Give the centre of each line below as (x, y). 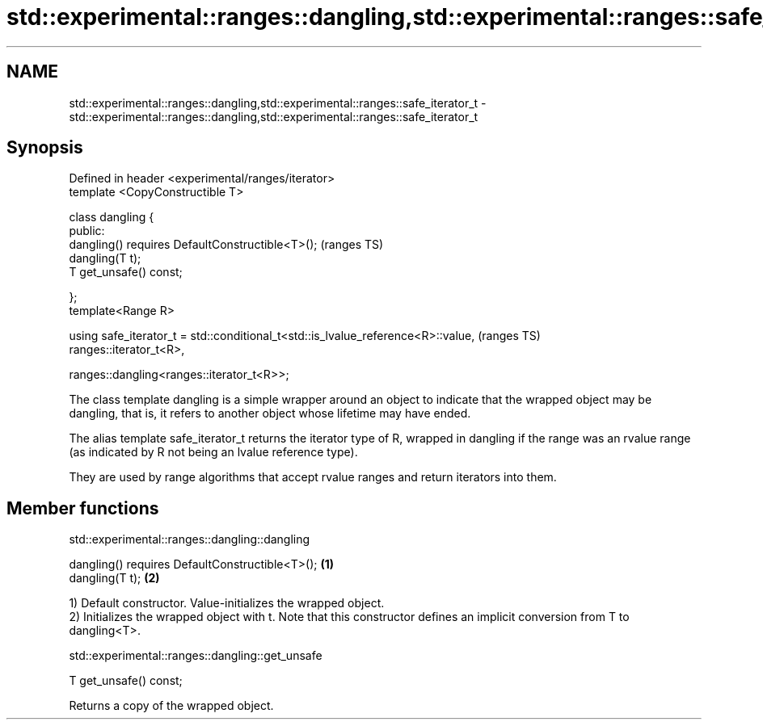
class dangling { (112, 217)
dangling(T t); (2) (114, 578)
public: (87, 231)
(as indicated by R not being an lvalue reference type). (213, 452)
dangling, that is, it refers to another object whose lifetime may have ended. (270, 413)
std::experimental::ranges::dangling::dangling (190, 539)
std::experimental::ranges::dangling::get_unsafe (196, 656)
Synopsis (45, 148)
